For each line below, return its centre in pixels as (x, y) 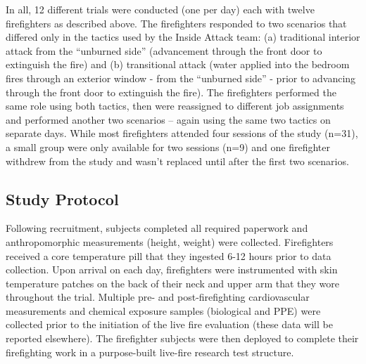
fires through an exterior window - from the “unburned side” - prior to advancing (181, 78)
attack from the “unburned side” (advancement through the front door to (164, 50)
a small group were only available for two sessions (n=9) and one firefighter (168, 147)
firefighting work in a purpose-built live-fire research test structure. (150, 352)
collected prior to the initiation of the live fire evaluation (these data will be (169, 324)
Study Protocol (62, 199)
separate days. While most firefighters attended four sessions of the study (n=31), (182, 133)
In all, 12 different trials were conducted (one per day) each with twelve (160, 9)
